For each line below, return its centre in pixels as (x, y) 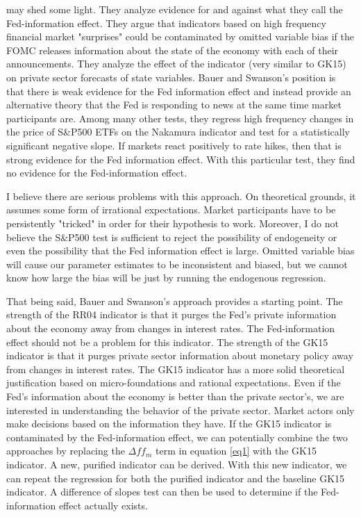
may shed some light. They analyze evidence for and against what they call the (175, 9)
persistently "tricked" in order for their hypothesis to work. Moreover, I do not (173, 223)
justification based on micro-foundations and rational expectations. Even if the (174, 383)
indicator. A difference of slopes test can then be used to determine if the (162, 492)
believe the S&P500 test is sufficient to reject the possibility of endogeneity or (172, 237)
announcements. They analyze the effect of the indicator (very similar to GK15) (176, 64)
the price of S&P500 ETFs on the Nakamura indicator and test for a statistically (178, 132)
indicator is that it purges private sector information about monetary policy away (180, 355)
